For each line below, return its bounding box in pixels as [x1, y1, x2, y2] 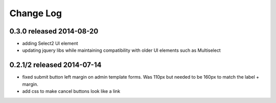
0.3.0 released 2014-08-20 [9, 27, 99, 36]
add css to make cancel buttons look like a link [22, 88, 121, 94]
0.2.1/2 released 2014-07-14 [9, 61, 102, 70]
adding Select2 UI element [22, 41, 79, 47]
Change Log [9, 8, 62, 19]
